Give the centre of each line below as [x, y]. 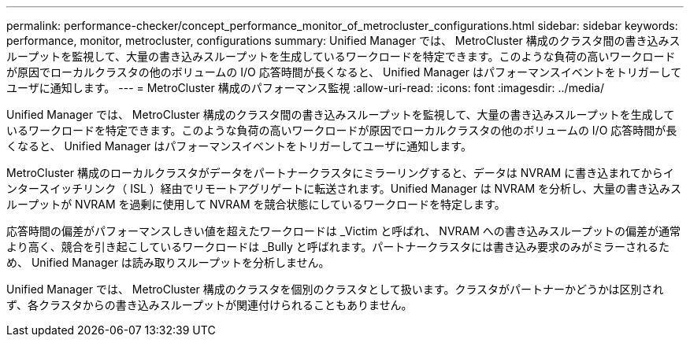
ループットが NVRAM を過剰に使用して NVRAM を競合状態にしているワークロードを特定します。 [256, 204]
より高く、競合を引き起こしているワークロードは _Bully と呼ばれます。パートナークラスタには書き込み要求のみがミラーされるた [338, 247]
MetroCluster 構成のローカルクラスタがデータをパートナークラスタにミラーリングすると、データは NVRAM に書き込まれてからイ [340, 173]
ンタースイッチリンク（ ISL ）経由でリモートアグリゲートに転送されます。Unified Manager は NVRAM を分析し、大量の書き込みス [344, 188]
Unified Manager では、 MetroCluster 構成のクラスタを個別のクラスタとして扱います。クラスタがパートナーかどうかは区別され [335, 289]
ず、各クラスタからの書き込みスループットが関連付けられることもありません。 [210, 305]
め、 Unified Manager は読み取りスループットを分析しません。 [168, 262]
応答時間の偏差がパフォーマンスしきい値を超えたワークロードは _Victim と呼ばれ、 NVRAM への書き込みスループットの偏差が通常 [343, 231]
